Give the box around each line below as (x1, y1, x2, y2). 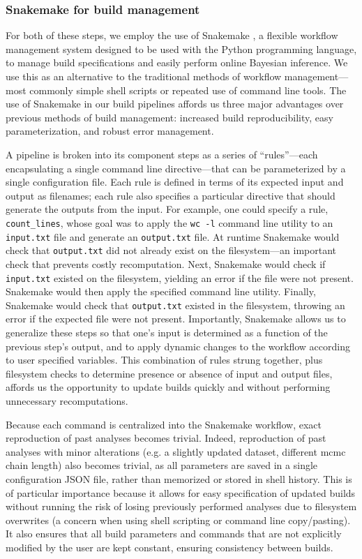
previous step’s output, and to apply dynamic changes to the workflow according (6, 338, 350, 353)
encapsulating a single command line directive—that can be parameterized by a (6, 161, 346, 175)
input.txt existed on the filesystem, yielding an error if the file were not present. (6, 270, 354, 285)
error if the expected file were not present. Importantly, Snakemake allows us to (6, 311, 346, 326)
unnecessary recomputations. (6, 393, 128, 408)
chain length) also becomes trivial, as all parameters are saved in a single (6, 458, 318, 472)
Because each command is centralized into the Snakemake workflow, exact (6, 417, 322, 431)
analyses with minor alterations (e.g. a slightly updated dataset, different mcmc (6, 444, 346, 459)
